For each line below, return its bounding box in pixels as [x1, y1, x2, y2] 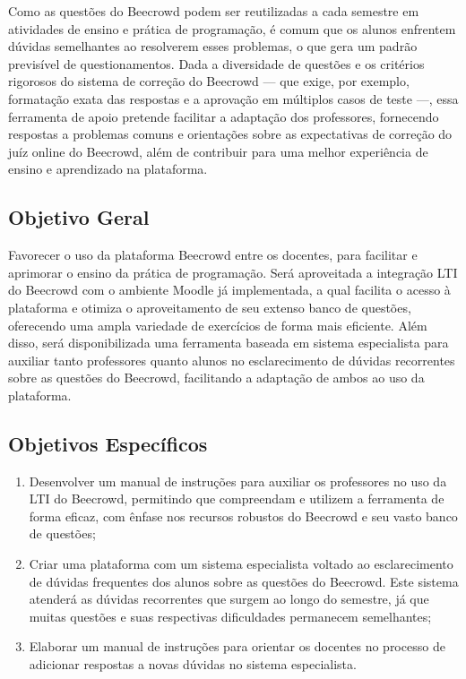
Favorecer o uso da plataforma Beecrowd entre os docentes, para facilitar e [8, 245, 418, 264]
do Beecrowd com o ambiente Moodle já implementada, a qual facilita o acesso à [8, 280, 451, 299]
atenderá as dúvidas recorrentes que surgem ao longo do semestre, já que [29, 589, 429, 608]
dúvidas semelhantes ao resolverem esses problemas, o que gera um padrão [8, 37, 418, 56]
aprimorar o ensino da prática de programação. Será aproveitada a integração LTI [8, 262, 458, 281]
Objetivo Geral [8, 203, 150, 231]
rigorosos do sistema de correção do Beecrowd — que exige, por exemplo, [8, 72, 410, 90]
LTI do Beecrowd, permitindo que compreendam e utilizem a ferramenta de [29, 489, 444, 508]
